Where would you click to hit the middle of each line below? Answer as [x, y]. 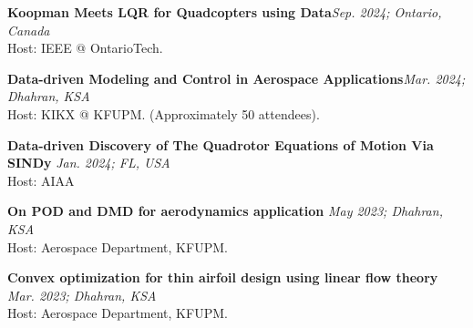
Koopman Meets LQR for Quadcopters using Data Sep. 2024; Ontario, [225, 12]
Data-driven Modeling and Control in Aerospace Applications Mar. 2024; [236, 78]
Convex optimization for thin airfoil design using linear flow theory [223, 277]
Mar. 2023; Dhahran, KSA [82, 295]
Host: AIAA [41, 180]
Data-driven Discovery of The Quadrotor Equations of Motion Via [221, 144]
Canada [29, 30]
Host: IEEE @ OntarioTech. [85, 48]
